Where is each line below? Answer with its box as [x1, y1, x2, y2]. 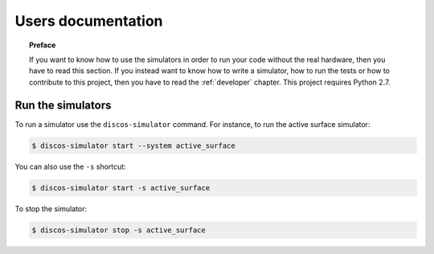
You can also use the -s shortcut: [14, 162, 126, 171]
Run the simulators [14, 98, 112, 112]
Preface [29, 40, 56, 50]
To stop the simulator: [14, 203, 88, 213]
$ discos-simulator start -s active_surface [31, 183, 211, 192]
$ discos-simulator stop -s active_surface [31, 225, 207, 235]
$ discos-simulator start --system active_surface [31, 141, 236, 150]
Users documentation [14, 12, 164, 30]
